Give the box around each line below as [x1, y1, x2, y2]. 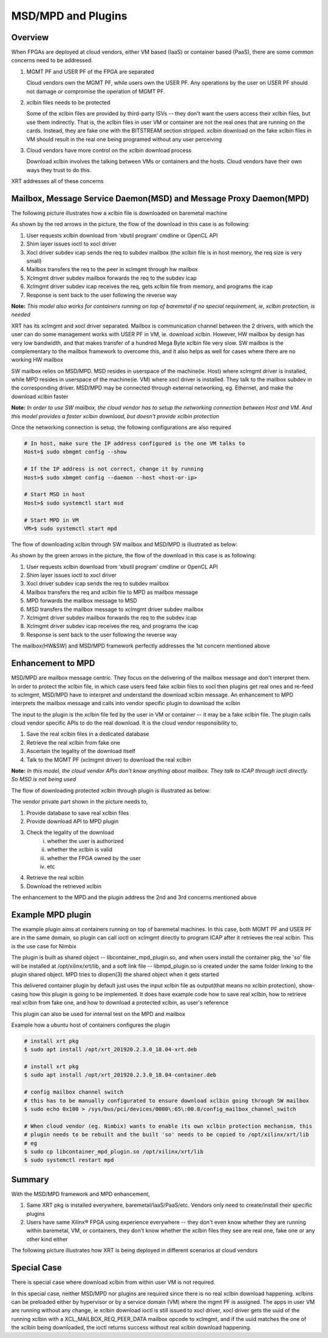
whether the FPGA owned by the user [47, 854, 141, 861]
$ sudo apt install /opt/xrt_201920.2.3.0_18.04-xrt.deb [24, 1046, 197, 1053]
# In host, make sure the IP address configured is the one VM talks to [24, 440, 245, 447]
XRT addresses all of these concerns [11, 178, 104, 185]
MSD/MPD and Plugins [11, 9, 128, 22]
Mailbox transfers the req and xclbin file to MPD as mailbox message [26, 588, 199, 596]
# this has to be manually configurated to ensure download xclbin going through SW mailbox [24, 1097, 309, 1104]
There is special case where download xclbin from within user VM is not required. [11, 1278, 216, 1286]
